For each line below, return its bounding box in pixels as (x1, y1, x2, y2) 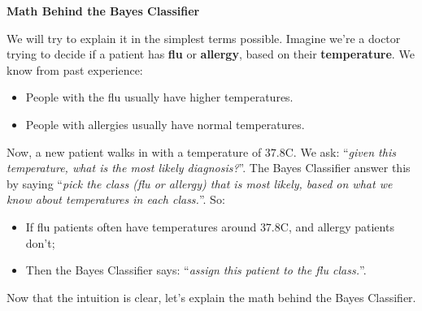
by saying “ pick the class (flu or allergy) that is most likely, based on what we (7, 175, 393, 192)
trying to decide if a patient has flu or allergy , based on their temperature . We (7, 45, 415, 63)
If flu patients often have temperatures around (25, 218, 257, 235)
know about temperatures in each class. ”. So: (7, 191, 225, 208)
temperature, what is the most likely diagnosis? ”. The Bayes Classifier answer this (7, 159, 411, 176)
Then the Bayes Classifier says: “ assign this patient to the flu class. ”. (25, 261, 367, 279)
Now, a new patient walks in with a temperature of (7, 143, 262, 160)
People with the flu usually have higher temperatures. (25, 89, 294, 106)
